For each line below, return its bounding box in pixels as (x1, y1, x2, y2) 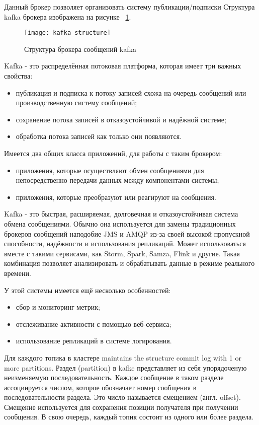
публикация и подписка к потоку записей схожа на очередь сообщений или (16, 87, 246, 98)
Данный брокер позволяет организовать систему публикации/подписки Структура (4, 2, 255, 12)
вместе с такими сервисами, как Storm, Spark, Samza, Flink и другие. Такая (4, 248, 240, 258)
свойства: (4, 70, 33, 81)
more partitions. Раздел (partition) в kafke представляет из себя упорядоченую (4, 362, 247, 373)
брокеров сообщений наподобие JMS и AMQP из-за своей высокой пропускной (4, 228, 250, 239)
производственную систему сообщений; (16, 97, 137, 108)
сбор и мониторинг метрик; (16, 302, 100, 312)
